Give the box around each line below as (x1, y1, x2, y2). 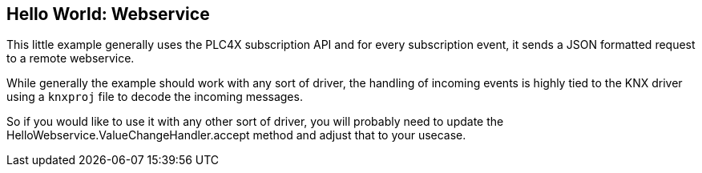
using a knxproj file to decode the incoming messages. (6, 90, 303, 104)
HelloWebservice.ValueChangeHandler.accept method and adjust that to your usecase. (6, 128, 466, 143)
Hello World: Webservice (6, 4, 210, 24)
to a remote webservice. (6, 51, 135, 66)
